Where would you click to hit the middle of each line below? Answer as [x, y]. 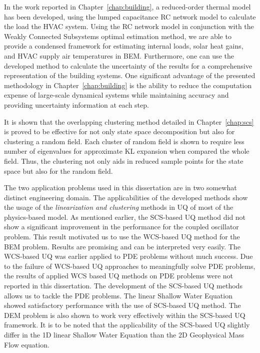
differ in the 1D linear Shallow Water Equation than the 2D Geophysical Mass [124, 334]
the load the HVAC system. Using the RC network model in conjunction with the [129, 26]
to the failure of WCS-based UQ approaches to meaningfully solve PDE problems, [130, 266]
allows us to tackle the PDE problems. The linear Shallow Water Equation [118, 295]
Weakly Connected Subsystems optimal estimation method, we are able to [118, 36]
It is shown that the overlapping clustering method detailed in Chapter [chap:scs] [129, 121]
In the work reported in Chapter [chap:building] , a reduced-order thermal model [127, 7]
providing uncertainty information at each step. [76, 104]
